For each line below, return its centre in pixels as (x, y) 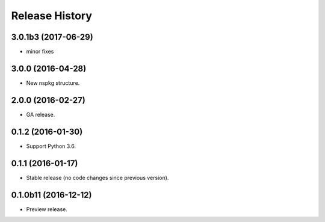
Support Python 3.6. (51, 146)
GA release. (41, 114)
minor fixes (40, 52)
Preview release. (47, 209)
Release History (52, 16)
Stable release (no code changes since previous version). (97, 177)
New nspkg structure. (53, 83)
